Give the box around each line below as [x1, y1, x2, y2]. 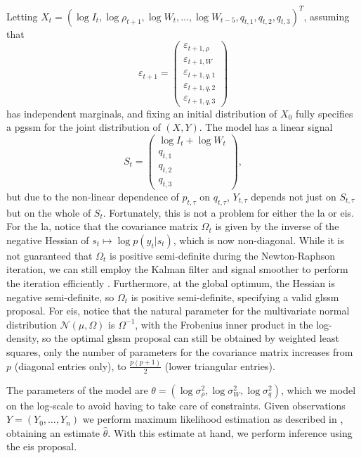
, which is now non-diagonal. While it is [173, 232, 344, 247]
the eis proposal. [6, 439, 77, 454]
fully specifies [296, 106, 353, 120]
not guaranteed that [6, 248, 93, 262]
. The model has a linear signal [199, 120, 333, 134]
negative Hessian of [6, 232, 89, 247]
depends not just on [251, 189, 336, 203]
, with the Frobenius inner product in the [135, 317, 313, 331]
